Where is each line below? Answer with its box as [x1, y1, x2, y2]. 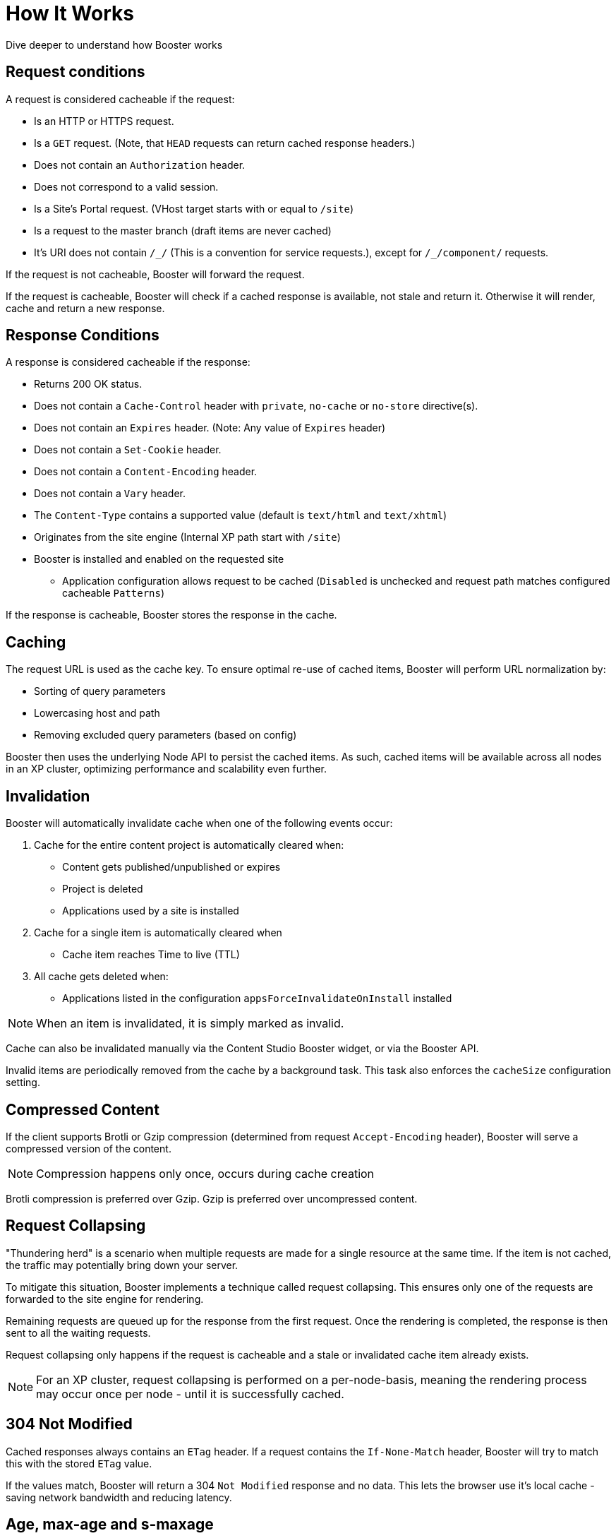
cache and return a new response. [6, 302, 165, 314]
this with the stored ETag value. [6, 1457, 152, 1470]
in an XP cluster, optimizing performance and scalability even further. [6, 763, 327, 775]
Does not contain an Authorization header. [34, 158, 246, 171]
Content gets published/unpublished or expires [62, 861, 281, 874]
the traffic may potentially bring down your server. [6, 1258, 238, 1271]
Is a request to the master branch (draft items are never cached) [34, 224, 332, 237]
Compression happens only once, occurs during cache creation [36, 1166, 375, 1181]
